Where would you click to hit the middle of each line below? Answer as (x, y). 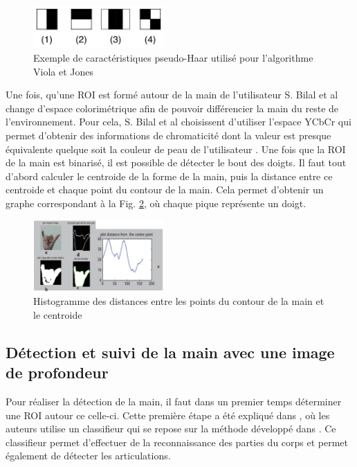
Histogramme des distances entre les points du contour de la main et (179, 301)
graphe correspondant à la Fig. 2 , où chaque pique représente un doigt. (156, 203)
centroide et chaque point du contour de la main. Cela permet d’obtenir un (165, 190)
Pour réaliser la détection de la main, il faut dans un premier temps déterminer (174, 402)
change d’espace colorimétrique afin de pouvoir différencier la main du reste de (172, 108)
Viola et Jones (63, 71)
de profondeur (57, 372)
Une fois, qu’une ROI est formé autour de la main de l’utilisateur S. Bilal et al (172, 95)
